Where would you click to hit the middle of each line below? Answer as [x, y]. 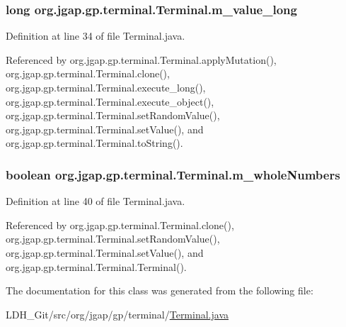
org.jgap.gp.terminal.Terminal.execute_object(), [110, 101]
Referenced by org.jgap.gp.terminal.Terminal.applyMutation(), [141, 59]
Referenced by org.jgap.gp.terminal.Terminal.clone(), [120, 225]
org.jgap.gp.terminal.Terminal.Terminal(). [96, 266]
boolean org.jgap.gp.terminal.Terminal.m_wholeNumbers [173, 174]
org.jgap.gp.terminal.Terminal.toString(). [94, 143]
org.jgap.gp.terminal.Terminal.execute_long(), [106, 87]
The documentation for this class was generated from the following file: [160, 290]
